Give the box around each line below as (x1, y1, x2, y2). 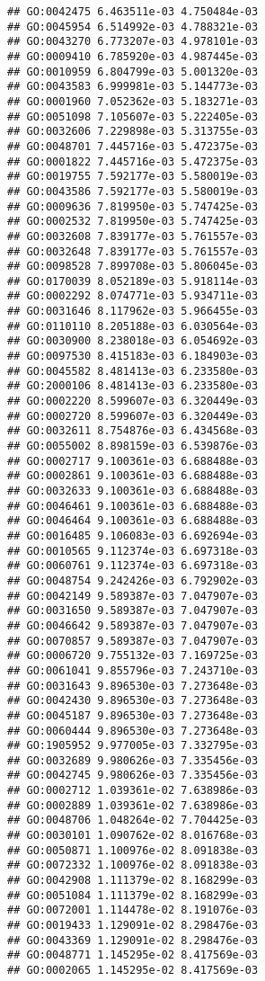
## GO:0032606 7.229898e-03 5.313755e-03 (7, 125, 259, 138)
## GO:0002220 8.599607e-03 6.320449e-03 (7, 395, 259, 408)
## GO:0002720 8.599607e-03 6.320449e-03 (7, 409, 259, 423)
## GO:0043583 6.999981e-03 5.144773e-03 (7, 80, 259, 94)
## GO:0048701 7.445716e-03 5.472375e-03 (7, 139, 259, 153)
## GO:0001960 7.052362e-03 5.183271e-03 (7, 94, 259, 108)
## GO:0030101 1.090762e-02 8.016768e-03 (7, 829, 259, 843)
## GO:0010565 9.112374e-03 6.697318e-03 (7, 544, 259, 557)
